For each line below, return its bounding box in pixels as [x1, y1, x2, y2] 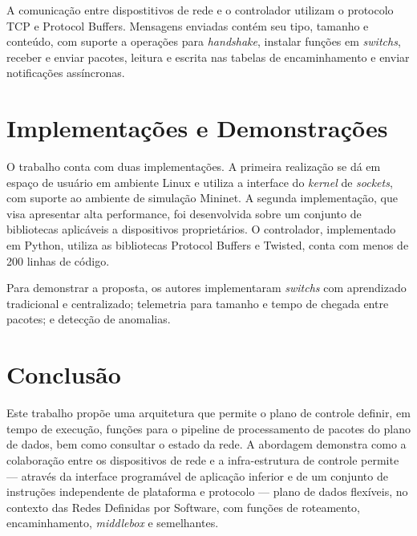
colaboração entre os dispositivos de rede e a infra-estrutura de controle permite [6, 451, 399, 468]
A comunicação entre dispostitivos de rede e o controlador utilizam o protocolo [6, 2, 394, 18]
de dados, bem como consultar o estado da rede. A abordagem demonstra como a [6, 436, 407, 453]
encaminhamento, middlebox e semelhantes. [6, 514, 219, 531]
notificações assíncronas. [6, 64, 125, 81]
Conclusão [6, 358, 121, 391]
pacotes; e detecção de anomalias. [6, 311, 171, 327]
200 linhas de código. [6, 252, 110, 269]
